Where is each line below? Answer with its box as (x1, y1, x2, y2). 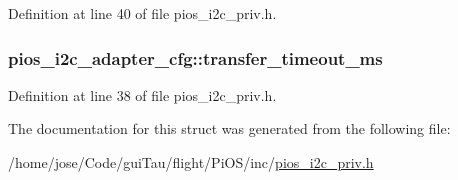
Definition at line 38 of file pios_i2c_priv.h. (8, 84, 277, 105)
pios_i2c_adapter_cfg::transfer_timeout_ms (8, 45, 383, 70)
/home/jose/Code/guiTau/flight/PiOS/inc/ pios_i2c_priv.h (8, 152, 374, 172)
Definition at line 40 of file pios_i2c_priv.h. (8, 3, 277, 23)
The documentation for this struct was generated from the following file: (8, 118, 451, 139)
